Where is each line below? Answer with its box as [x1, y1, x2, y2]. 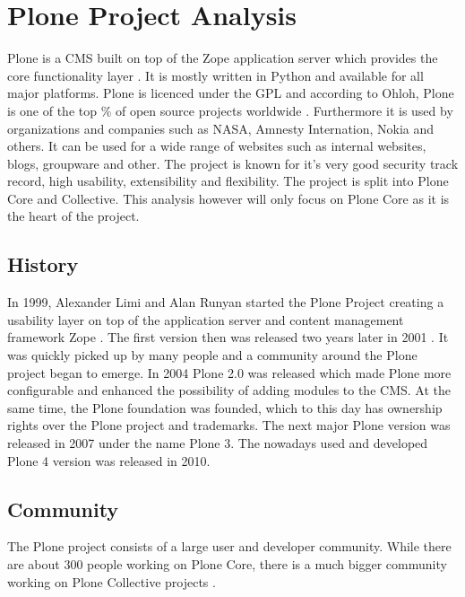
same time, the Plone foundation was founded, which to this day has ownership [7, 398, 443, 417]
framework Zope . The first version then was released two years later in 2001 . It [7, 328, 449, 347]
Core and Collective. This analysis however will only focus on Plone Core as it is [7, 189, 450, 207]
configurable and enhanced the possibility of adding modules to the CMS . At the [7, 381, 451, 399]
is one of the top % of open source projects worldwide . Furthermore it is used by [7, 101, 453, 119]
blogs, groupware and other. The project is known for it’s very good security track [7, 154, 459, 172]
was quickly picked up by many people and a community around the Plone [7, 346, 418, 364]
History [7, 250, 79, 278]
